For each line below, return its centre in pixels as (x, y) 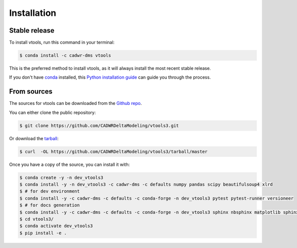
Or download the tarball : (34, 138)
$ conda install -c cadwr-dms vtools (65, 55)
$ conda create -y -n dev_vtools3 (61, 177)
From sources (31, 92)
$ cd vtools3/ (37, 219)
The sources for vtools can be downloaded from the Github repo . (75, 103)
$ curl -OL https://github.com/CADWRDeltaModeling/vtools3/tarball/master (114, 151)
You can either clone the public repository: (52, 112)
